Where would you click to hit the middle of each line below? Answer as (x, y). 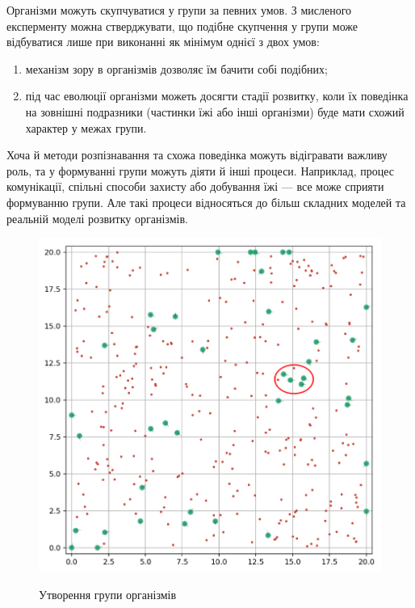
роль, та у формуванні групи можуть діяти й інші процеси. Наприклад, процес (200, 170)
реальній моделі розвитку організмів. (97, 218)
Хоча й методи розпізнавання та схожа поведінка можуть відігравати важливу (197, 155)
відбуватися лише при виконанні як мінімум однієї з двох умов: (163, 42)
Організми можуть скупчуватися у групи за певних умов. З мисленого (179, 10)
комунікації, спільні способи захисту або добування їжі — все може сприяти (195, 186)
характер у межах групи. (86, 127)
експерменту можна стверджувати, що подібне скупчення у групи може (182, 25)
